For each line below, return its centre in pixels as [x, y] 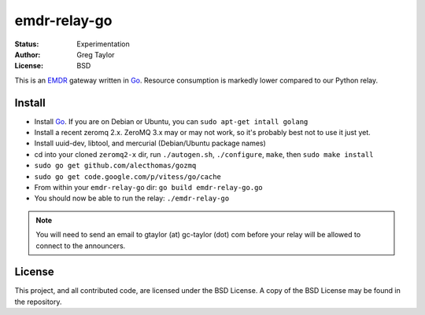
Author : [28, 54]
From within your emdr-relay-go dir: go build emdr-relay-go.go [148, 187]
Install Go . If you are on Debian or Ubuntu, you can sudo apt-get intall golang [171, 121]
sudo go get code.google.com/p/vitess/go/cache [128, 176]
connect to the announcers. [81, 245]
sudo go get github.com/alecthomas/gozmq [115, 166]
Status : [27, 44]
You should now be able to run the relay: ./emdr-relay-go [132, 198]
